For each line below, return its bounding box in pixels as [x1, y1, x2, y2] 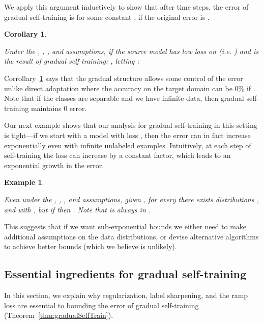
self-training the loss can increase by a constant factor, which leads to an [4, 150, 231, 160]
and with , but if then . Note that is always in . [4, 204, 151, 214]
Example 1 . [4, 177, 44, 187]
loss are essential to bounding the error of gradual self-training [4, 300, 199, 310]
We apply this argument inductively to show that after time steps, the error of [4, 2, 249, 12]
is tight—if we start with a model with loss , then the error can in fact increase [4, 129, 251, 140]
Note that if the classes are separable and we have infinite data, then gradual [4, 93, 244, 103]
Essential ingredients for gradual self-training [4, 266, 247, 282]
